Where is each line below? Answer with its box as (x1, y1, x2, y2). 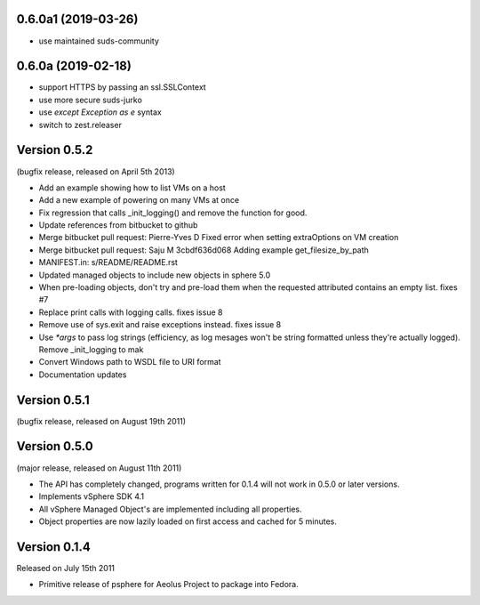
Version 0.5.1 (16, 392, 91, 407)
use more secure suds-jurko (38, 94, 142, 105)
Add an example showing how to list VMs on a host (38, 182, 226, 193)
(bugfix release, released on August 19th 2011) (16, 415, 187, 426)
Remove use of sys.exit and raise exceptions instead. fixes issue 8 (38, 319, 282, 330)
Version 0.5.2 (16, 142, 93, 157)
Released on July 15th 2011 (16, 563, 116, 574)
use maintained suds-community (38, 36, 160, 46)
